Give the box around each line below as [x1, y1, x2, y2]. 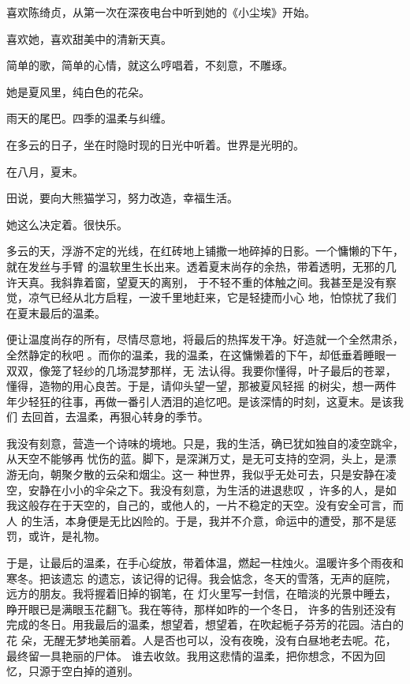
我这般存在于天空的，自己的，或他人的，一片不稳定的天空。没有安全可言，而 [6, 497, 404, 513]
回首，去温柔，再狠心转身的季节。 [32, 408, 209, 425]
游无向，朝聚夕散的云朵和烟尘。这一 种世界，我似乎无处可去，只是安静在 [6, 466, 386, 483]
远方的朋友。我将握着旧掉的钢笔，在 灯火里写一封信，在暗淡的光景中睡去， [6, 585, 397, 602]
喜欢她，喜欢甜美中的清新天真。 [6, 30, 172, 47]
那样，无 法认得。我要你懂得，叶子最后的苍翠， [149, 362, 397, 378]
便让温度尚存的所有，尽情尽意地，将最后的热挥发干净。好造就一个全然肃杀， [6, 331, 404, 348]
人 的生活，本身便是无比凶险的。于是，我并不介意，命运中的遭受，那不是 [6, 512, 386, 528]
